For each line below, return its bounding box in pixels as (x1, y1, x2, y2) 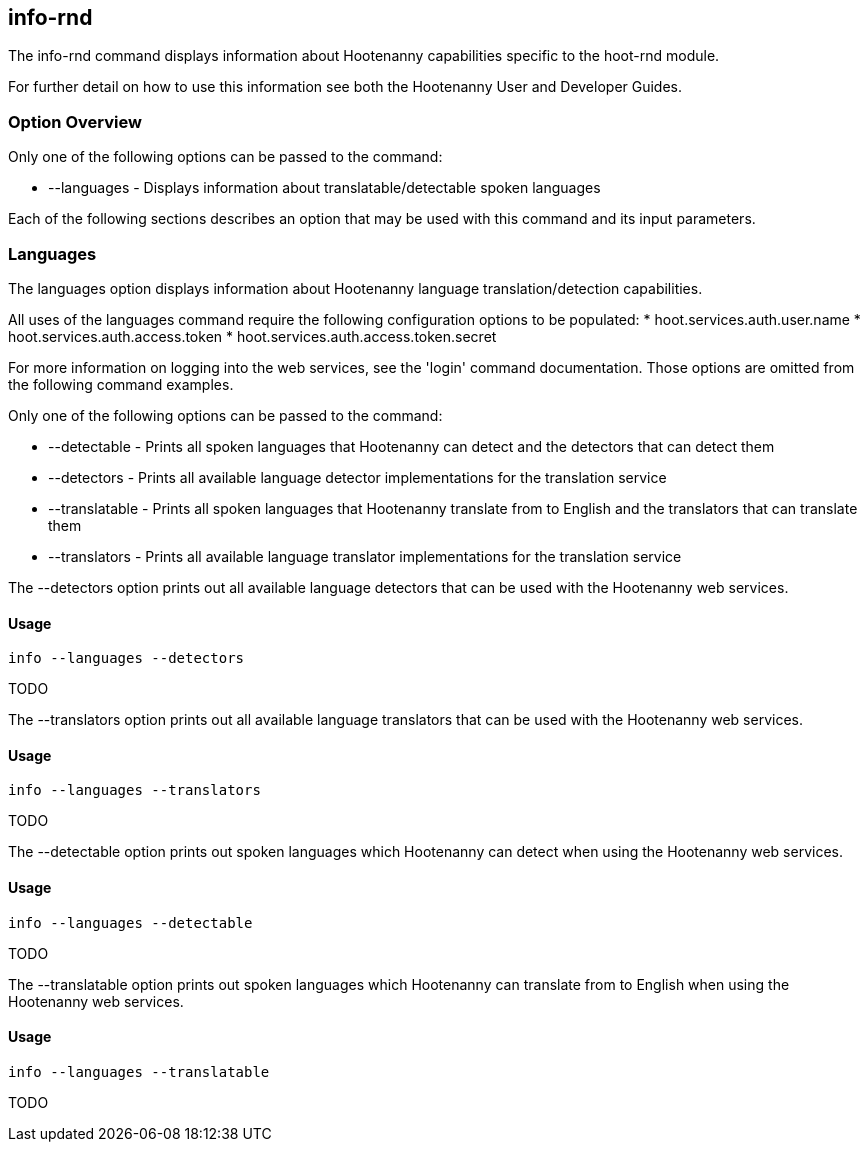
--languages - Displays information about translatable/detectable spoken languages (48, 179, 601, 197)
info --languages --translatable (8, 1063, 270, 1080)
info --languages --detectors (8, 650, 245, 667)
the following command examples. (8, 375, 234, 393)
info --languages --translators (8, 782, 261, 799)
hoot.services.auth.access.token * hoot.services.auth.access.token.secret (8, 327, 497, 345)
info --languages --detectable (8, 914, 253, 931)
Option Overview (8, 111, 142, 132)
